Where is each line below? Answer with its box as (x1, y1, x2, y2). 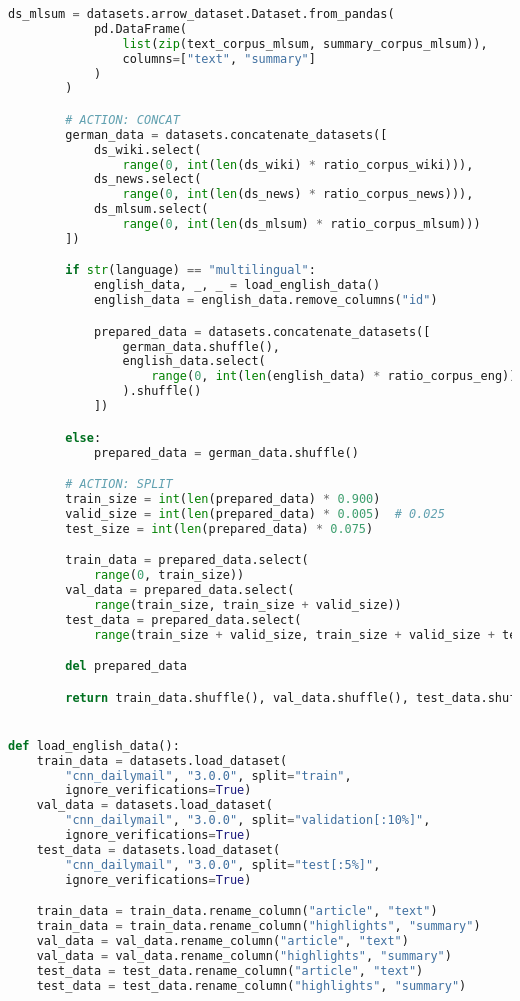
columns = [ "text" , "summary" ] (122, 51, 316, 66)
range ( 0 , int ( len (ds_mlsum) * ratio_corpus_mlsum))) (122, 217, 481, 232)
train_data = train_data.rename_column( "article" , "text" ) (36, 904, 438, 919)
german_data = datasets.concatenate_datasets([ (65, 127, 388, 142)
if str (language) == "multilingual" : (65, 263, 316, 278)
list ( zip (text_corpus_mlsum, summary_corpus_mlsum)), (122, 36, 488, 51)
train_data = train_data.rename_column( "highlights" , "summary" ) (36, 919, 481, 934)
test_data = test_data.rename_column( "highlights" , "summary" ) (36, 978, 467, 993)
